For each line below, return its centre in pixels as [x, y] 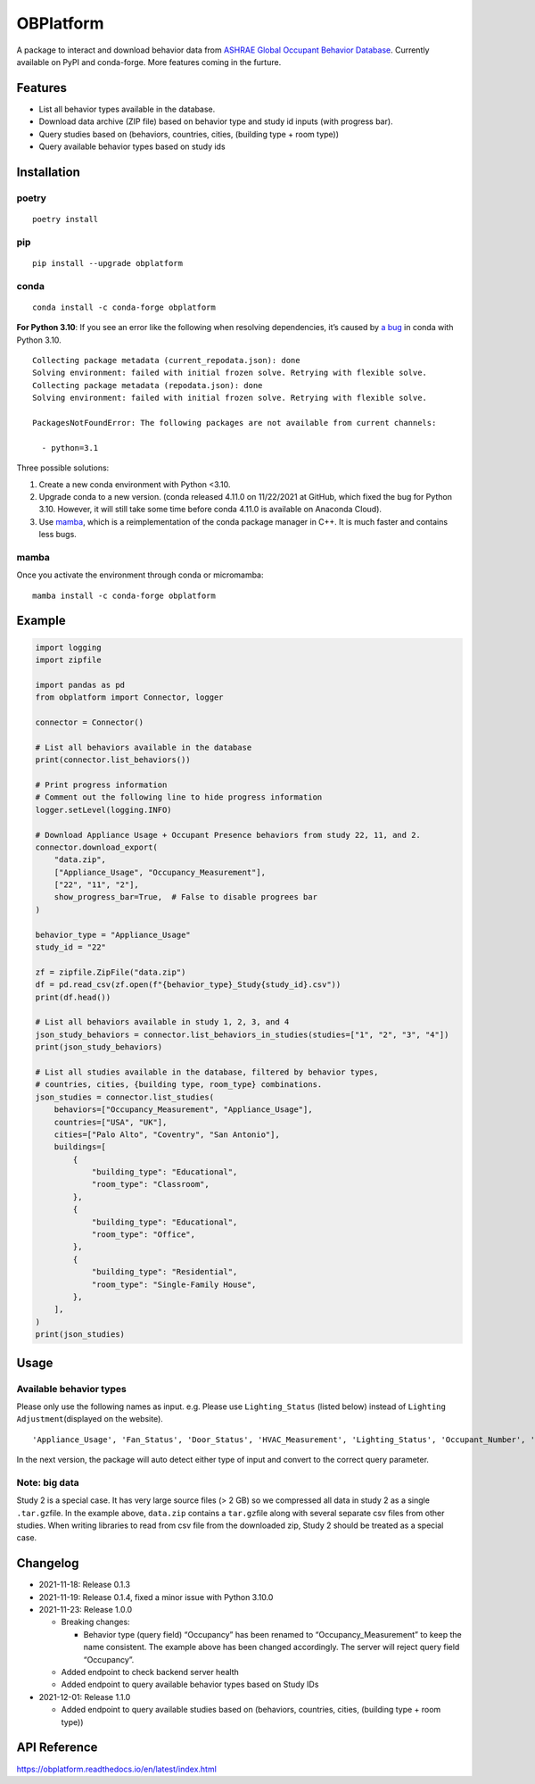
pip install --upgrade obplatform [107, 263]
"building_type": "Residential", [165, 1272]
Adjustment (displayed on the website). [90, 1419]
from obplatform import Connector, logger [129, 697]
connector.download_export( [96, 847]
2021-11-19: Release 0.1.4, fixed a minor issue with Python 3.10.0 [156, 1597]
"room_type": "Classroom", [150, 1184]
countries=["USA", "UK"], [111, 1122]
